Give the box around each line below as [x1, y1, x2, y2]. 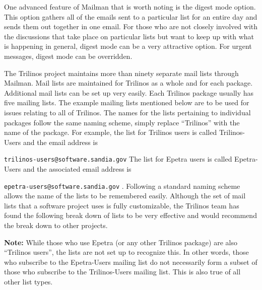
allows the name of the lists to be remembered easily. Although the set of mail [4, 190, 246, 201]
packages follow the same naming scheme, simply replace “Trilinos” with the [4, 117, 240, 127]
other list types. [4, 276, 53, 286]
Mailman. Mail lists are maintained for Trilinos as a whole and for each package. [4, 78, 253, 88]
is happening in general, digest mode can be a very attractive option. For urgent [4, 41, 252, 51]
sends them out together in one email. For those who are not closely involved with [4, 21, 258, 32]
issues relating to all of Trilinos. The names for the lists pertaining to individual [4, 107, 251, 117]
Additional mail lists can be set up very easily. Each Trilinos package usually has [4, 87, 254, 98]
